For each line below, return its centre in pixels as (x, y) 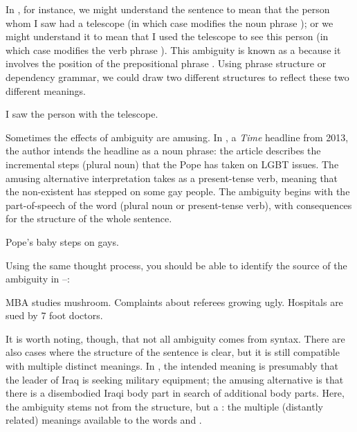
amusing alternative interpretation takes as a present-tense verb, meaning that (172, 178)
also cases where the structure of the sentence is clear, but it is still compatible (173, 352)
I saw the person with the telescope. (82, 114)
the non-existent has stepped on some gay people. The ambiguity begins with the (178, 191)
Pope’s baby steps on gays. (62, 241)
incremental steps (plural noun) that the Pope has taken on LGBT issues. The (172, 164)
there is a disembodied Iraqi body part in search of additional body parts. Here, (175, 393)
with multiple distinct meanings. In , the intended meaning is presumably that (172, 366)
